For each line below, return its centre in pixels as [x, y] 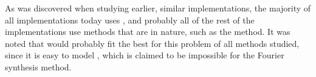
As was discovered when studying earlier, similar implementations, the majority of [158, 8]
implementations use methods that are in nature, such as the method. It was [148, 32]
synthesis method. [38, 66]
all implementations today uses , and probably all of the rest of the [130, 20]
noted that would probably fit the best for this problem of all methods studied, [152, 43]
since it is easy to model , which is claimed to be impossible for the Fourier [145, 55]
